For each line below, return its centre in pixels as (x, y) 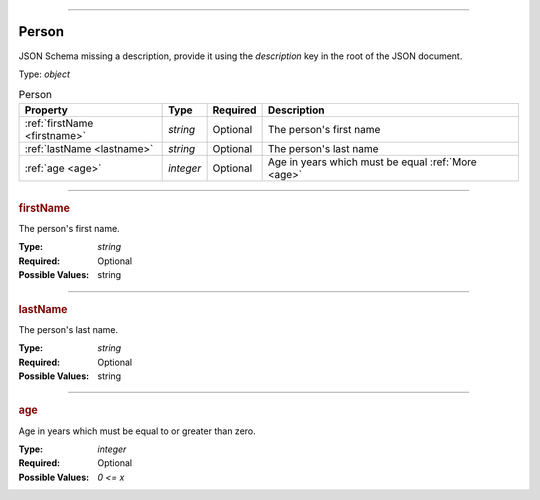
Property (46, 110)
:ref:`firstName (59, 123)
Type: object (44, 74)
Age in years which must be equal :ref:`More (372, 162)
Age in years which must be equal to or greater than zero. (137, 431)
